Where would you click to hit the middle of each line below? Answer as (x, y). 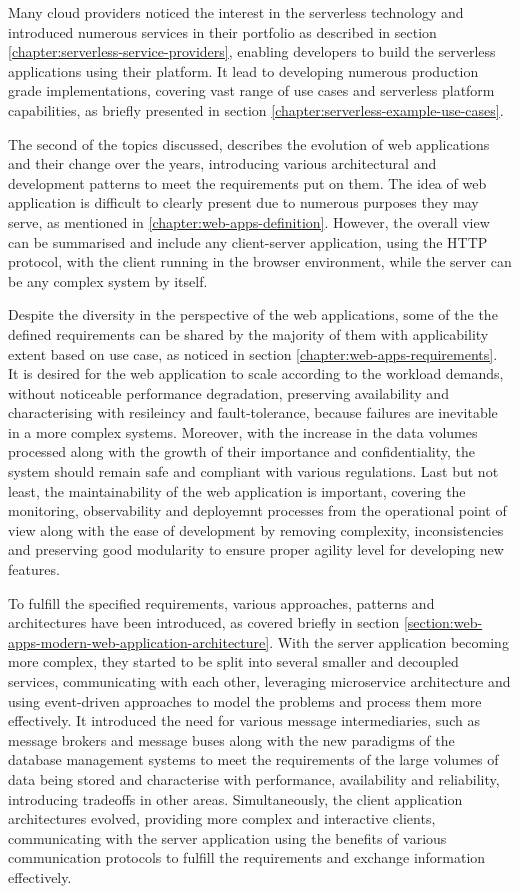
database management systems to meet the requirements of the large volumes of (253, 759)
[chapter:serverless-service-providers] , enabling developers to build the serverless (252, 51)
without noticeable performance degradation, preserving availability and (228, 392)
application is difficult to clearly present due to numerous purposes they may (243, 202)
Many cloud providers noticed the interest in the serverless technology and (236, 12)
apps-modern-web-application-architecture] (139, 641)
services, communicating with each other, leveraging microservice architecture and (259, 681)
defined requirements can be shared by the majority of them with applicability (248, 333)
